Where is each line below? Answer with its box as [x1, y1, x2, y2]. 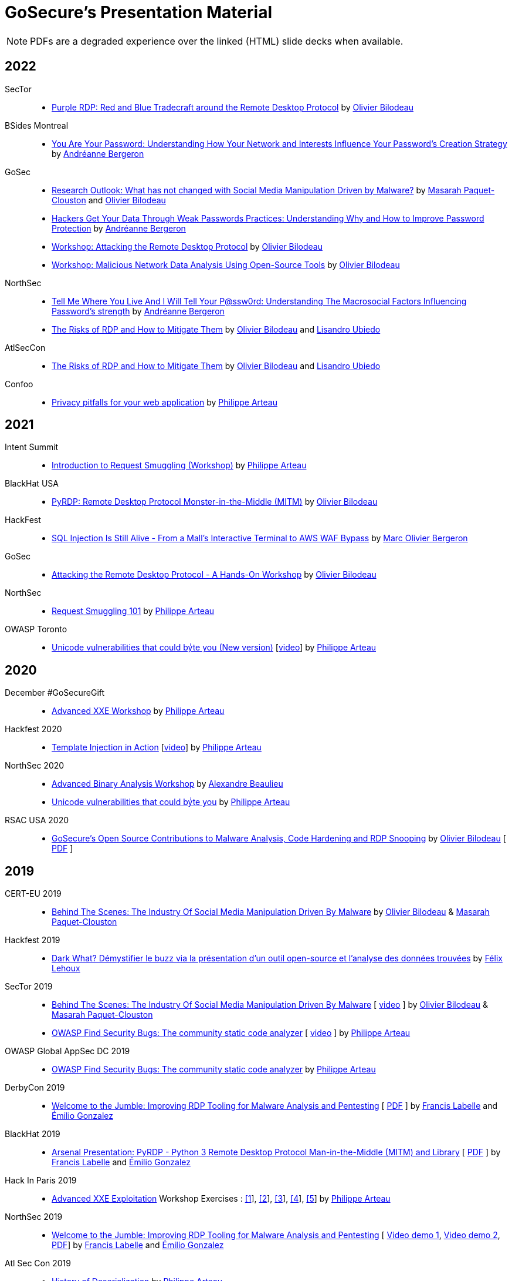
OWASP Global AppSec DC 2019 [5, 1046, 130, 1057]
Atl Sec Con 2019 [5, 1258, 71, 1269]
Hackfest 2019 [5, 935, 60, 945]
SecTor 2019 [5, 981, 53, 992]
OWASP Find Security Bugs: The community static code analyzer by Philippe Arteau [52, 1064, 376, 1075]
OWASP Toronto [5, 624, 67, 635]
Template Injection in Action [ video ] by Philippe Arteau [52, 742, 262, 753]
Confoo [5, 378, 33, 389]
